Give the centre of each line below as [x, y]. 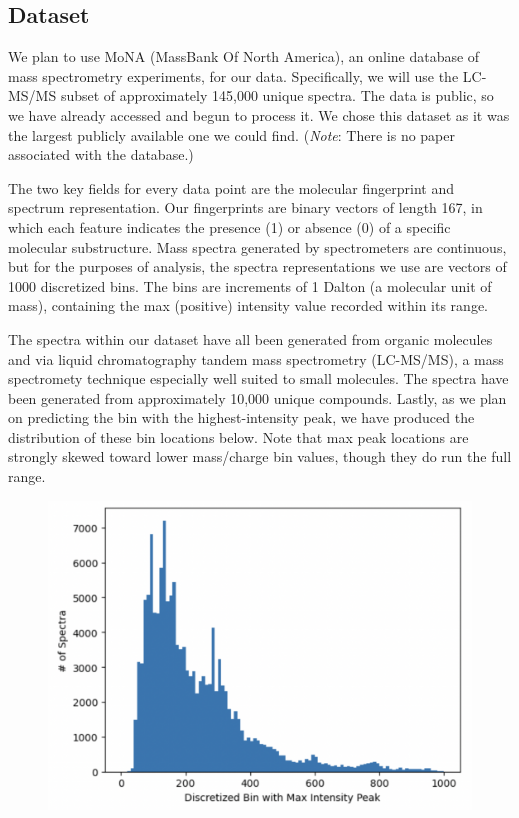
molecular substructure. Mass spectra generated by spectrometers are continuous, [257, 246]
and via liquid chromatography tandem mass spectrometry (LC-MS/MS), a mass [256, 358]
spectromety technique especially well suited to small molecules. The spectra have [258, 378]
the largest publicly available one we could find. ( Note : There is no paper [231, 134]
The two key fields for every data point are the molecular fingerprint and [231, 187]
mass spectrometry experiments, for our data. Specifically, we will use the [233, 75]
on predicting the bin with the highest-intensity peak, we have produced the [241, 417]
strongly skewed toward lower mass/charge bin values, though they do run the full [260, 456]
